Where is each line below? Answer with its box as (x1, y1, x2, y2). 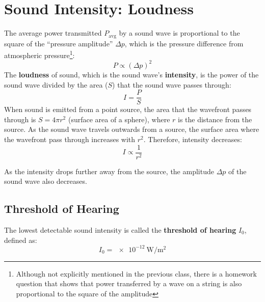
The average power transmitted (4, 28, 102, 38)
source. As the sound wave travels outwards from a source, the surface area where (4, 124, 259, 134)
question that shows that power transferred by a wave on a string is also (16, 278, 242, 289)
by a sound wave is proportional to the (119, 28, 240, 38)
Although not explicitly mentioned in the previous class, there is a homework (16, 268, 257, 279)
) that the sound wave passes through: (112, 79, 231, 90)
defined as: (4, 234, 37, 245)
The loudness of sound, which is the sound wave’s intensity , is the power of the (4, 69, 259, 79)
